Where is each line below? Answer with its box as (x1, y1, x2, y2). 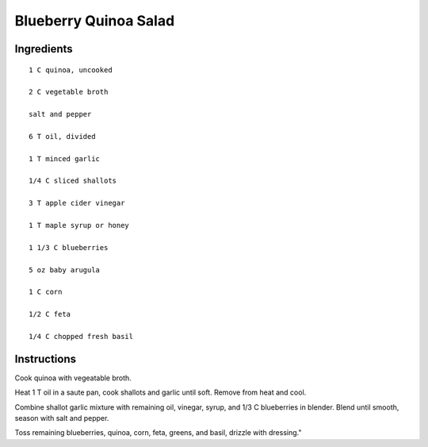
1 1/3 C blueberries (29, 243, 109, 252)
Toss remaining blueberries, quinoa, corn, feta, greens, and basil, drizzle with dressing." (14, 428, 302, 437)
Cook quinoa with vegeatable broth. (14, 373, 132, 383)
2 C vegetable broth (29, 87, 109, 97)
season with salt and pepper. (14, 414, 109, 423)
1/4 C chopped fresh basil (29, 332, 134, 341)
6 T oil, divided (29, 132, 96, 141)
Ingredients (14, 42, 73, 56)
